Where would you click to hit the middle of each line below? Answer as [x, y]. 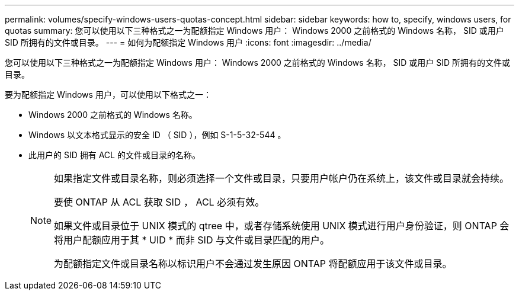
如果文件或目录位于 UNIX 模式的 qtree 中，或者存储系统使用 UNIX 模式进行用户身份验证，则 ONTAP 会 [282, 226]
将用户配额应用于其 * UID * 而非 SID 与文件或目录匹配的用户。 [192, 240]
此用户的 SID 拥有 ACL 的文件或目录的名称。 [114, 155]
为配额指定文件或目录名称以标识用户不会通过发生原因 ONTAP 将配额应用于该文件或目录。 [253, 264]
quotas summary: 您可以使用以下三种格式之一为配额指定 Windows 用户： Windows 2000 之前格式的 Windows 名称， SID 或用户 [254, 31]
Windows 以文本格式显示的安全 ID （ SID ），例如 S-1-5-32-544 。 [157, 135]
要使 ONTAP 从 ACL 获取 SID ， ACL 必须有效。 [159, 202]
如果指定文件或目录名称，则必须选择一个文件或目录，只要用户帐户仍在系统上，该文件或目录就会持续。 [282, 178]
